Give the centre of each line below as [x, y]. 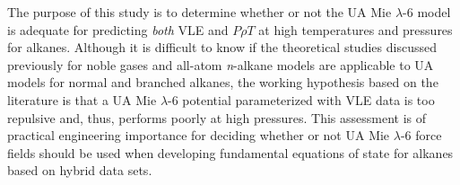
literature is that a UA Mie [82, 99]
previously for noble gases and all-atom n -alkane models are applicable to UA [221, 64]
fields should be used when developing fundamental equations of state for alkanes [230, 152]
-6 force [421, 135]
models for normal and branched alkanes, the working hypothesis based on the [223, 82]
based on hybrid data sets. [80, 170]
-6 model [427, 12]
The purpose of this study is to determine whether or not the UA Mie [200, 12]
